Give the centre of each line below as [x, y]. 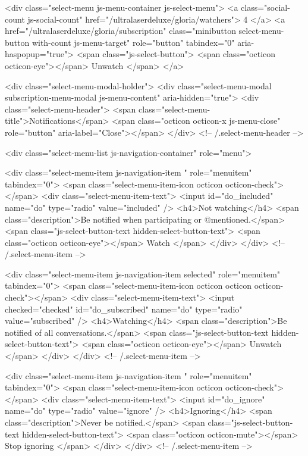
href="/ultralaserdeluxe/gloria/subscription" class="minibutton [120, 31]
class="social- [265, 7]
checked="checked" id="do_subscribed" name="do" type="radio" [124, 309]
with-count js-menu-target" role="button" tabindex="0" [133, 42]
